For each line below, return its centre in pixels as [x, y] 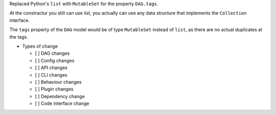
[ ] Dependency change [60, 96]
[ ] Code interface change [62, 103]
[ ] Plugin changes [54, 89]
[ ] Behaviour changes [58, 82]
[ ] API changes [51, 68]
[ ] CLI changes [51, 75]
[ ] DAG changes [52, 53]
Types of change [40, 46]
